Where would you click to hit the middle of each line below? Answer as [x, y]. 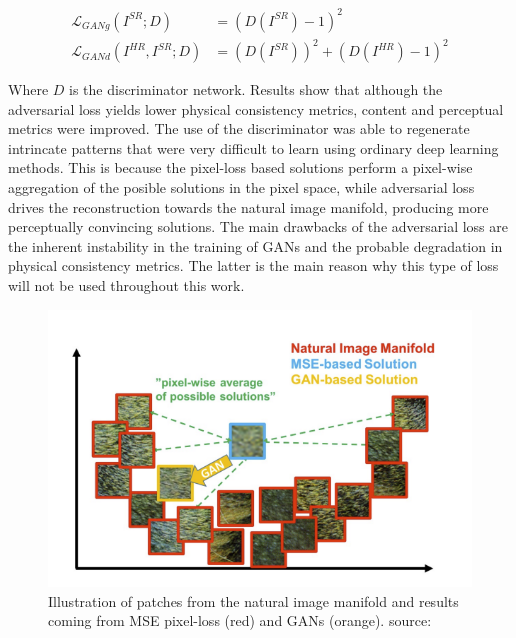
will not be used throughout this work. [126, 285]
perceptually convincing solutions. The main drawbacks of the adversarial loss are [258, 226]
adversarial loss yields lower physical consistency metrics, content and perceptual [256, 108]
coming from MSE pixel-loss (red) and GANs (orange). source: [240, 620]
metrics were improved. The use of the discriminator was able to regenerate [239, 128]
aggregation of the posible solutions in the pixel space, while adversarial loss [241, 187]
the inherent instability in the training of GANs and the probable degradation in [255, 245]
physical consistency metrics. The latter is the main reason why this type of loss [253, 265]
